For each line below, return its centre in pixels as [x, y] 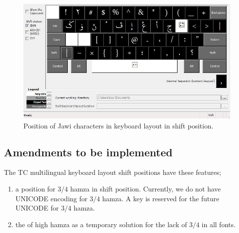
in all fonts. [219, 224]
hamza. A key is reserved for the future [161, 198]
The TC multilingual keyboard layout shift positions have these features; [113, 172]
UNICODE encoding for [51, 198]
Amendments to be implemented [88, 152]
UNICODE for [37, 208]
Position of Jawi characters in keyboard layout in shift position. [119, 125]
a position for [35, 189]
